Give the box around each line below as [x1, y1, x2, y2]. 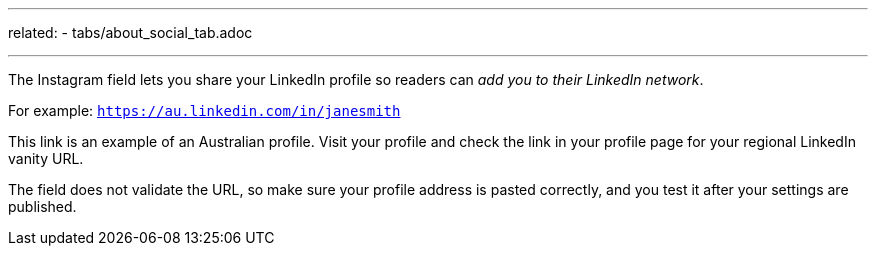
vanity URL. [8, 150, 84, 167]
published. [8, 198, 77, 215]
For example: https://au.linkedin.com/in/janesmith [8, 102, 401, 119]
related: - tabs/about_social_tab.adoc [8, 24, 253, 41]
